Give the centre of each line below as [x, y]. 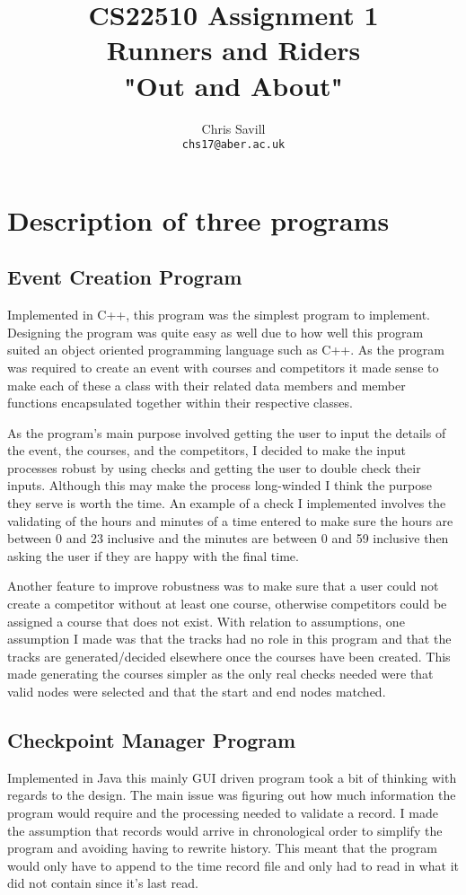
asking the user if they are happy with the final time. [153, 555]
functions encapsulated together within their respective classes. [180, 403]
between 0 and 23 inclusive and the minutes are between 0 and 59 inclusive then [228, 538]
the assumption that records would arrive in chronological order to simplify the [225, 830]
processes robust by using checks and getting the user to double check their [214, 467]
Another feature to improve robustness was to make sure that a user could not [223, 586]
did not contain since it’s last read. [103, 883]
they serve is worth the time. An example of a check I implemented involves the [227, 503]
